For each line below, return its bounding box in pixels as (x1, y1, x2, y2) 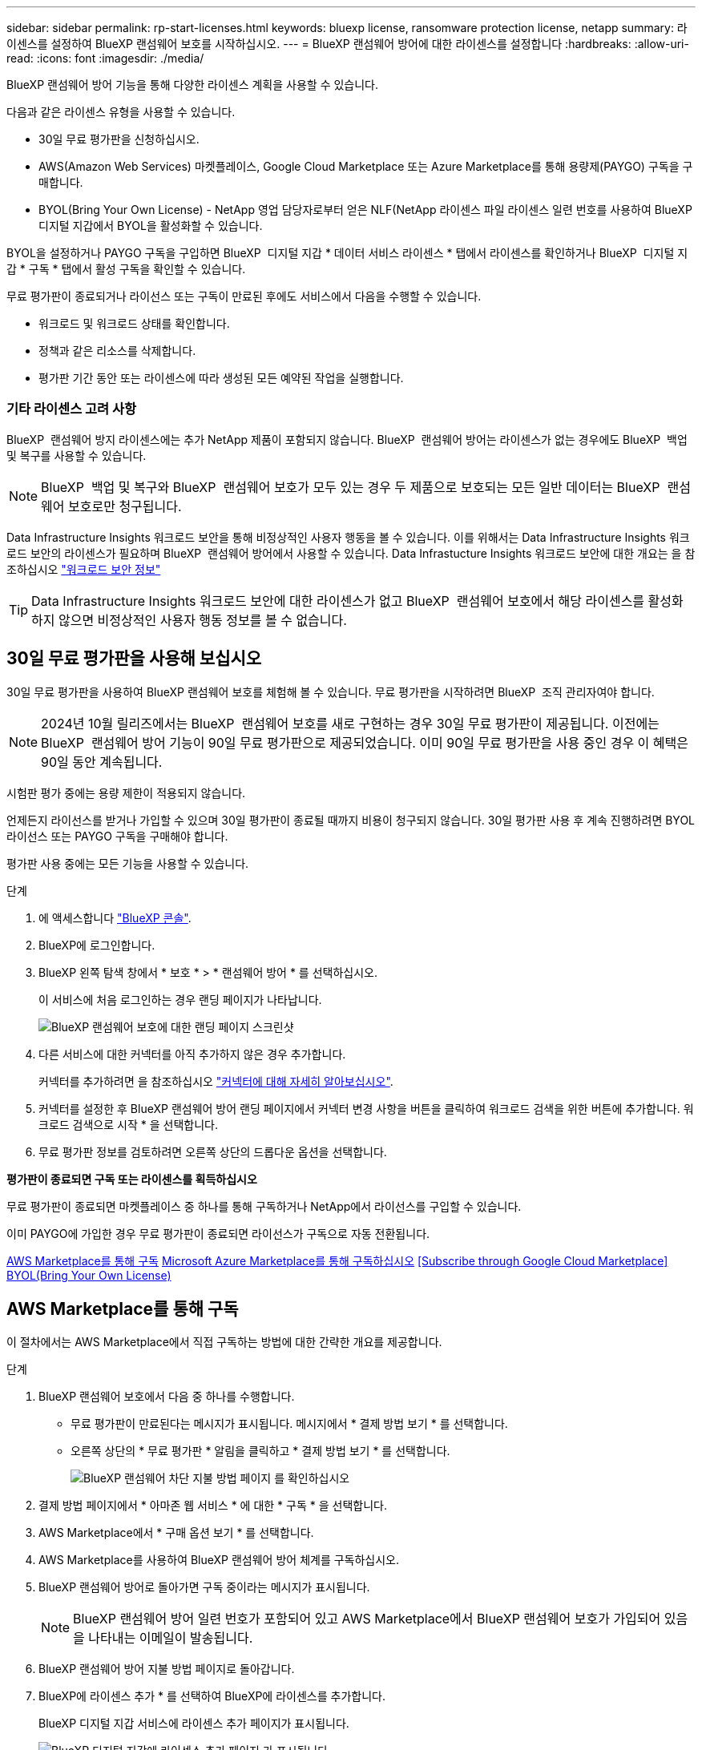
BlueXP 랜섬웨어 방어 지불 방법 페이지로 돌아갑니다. (38, 1662, 295, 1676)
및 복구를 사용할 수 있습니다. (6, 448, 147, 462)
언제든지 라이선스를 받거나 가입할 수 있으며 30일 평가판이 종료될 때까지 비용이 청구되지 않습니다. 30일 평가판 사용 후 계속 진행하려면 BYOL (6, 812, 696, 827)
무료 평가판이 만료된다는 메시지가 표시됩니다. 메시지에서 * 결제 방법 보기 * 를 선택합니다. (71, 1417, 508, 1431)
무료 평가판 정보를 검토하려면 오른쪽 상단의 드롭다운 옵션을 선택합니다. (38, 1144, 387, 1159)
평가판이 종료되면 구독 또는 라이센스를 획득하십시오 (6, 1171, 257, 1186)
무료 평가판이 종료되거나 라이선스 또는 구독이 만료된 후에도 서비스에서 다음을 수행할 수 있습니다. (6, 289, 482, 303)
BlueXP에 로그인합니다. (38, 937, 155, 952)
